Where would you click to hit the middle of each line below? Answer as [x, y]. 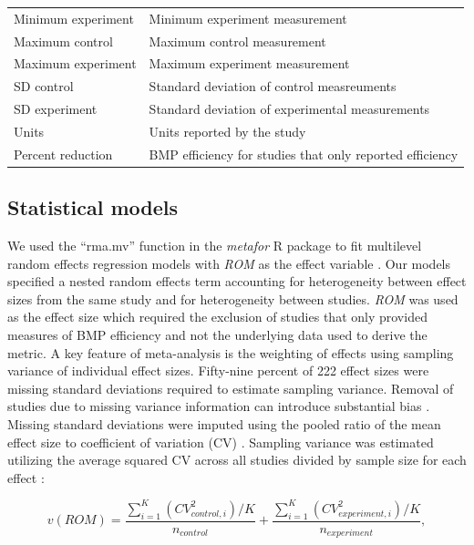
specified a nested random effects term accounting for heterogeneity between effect [237, 281]
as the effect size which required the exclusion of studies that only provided [217, 317]
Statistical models [93, 207]
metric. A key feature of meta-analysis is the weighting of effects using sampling [231, 352]
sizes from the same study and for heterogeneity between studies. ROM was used [233, 298]
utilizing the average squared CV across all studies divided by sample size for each [237, 460]
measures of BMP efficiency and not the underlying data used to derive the [217, 335]
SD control [44, 86]
